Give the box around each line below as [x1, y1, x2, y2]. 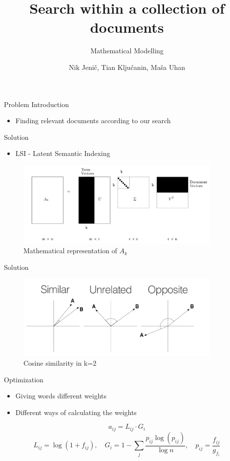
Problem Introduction [4, 99, 69, 109]
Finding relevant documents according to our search [15, 115, 171, 126]
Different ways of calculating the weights [15, 407, 137, 417]
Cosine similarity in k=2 [23, 357, 97, 368]
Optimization [4, 374, 43, 384]
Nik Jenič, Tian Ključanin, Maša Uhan [69, 62, 185, 72]
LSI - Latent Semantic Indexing [15, 148, 110, 158]
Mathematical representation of [23, 245, 117, 256]
